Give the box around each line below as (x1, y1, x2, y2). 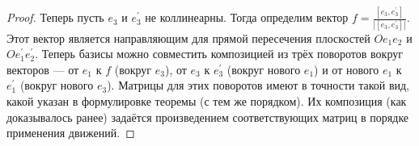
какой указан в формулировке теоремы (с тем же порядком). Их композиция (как (6, 93, 407, 109)
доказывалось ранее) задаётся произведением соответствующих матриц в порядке (6, 108, 409, 125)
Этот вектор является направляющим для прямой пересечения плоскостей (6, 29, 370, 46)
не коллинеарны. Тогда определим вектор (145, 9, 349, 26)
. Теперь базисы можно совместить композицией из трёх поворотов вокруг (35, 45, 403, 62)
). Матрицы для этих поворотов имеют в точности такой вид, (107, 77, 410, 94)
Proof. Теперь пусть (6, 9, 104, 26)
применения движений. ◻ (6, 124, 135, 141)
